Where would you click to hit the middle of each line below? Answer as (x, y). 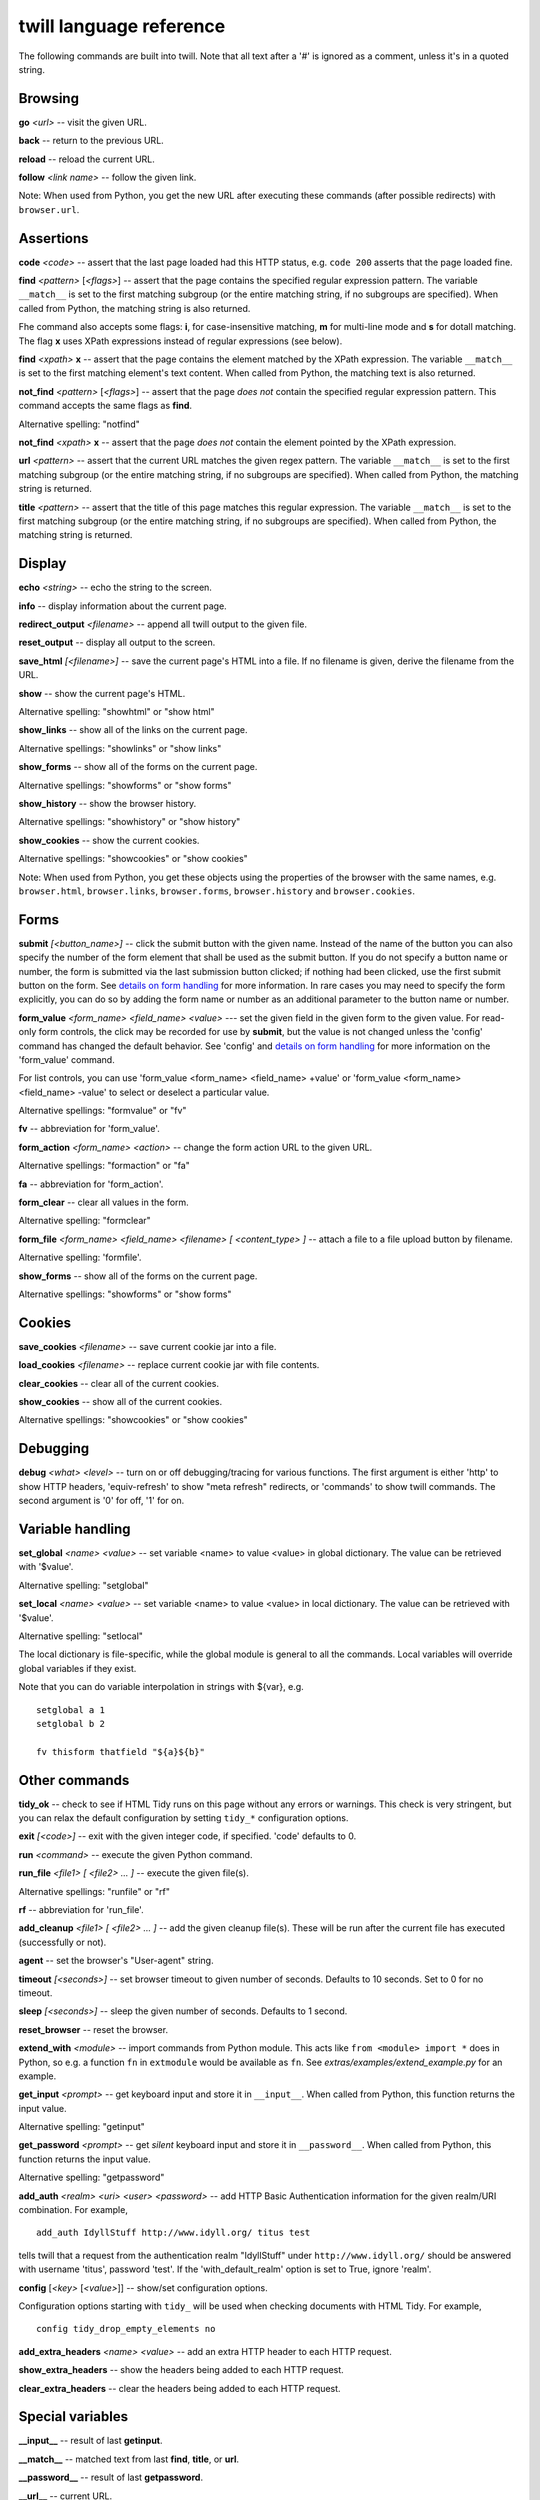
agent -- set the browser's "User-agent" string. (116, 1961)
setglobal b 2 (70, 1723)
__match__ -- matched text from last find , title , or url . (129, 2459)
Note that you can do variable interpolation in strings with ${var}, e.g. (161, 1687)
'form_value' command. (66, 1059)
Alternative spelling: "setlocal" (81, 1636)
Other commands (74, 1780)
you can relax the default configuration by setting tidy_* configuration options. (183, 1818)
